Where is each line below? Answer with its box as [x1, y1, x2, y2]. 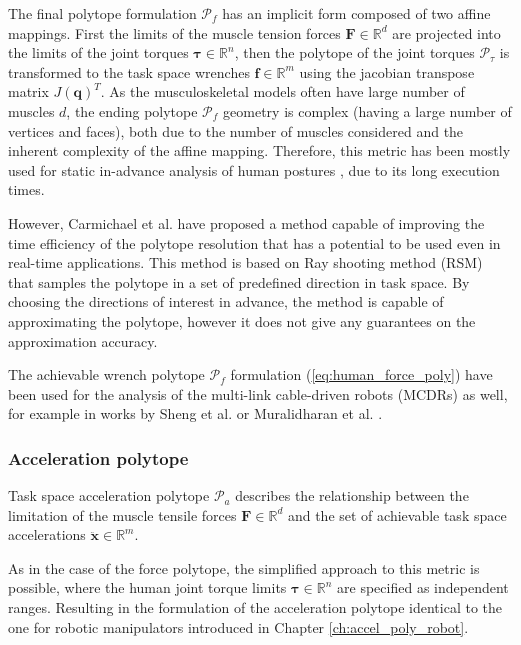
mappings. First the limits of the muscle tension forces [8, 22, 341, 43]
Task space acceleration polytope [8, 485, 210, 506]
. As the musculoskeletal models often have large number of [100, 81, 465, 102]
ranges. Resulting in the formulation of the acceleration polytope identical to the [8, 597, 502, 618]
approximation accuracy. [8, 330, 158, 351]
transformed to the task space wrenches [8, 61, 250, 82]
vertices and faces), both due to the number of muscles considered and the [8, 120, 464, 141]
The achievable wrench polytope [8, 364, 205, 385]
